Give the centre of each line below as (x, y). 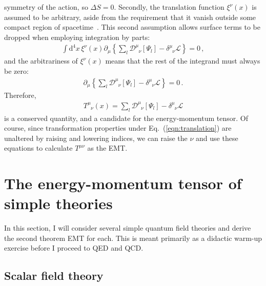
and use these (217, 138)
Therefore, (20, 95)
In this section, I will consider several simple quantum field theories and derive (128, 228)
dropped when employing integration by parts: (77, 37)
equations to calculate (38, 148)
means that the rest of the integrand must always (183, 61)
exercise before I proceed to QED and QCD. (74, 248)
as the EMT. (107, 148)
